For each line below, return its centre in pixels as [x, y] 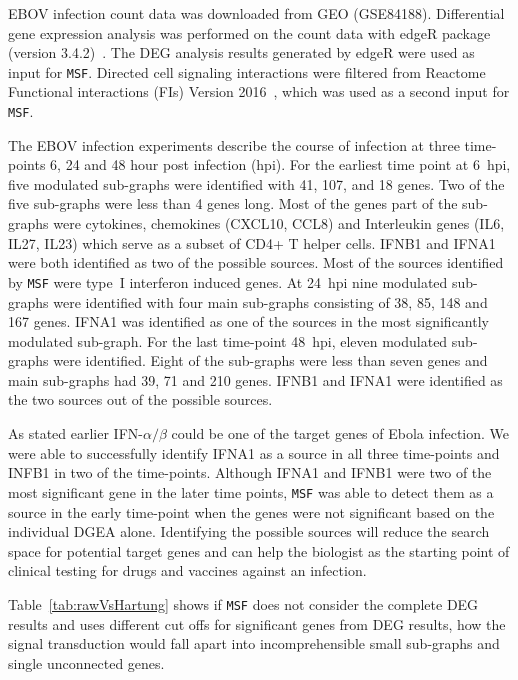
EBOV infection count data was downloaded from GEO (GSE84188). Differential [256, 13]
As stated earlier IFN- [75, 433]
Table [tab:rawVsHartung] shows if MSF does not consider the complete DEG [243, 603]
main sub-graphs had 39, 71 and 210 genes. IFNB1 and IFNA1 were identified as [255, 379]
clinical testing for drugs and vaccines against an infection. [187, 570]
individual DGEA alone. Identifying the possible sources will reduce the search [249, 531]
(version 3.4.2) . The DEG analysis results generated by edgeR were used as [241, 52]
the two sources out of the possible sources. [140, 399]
